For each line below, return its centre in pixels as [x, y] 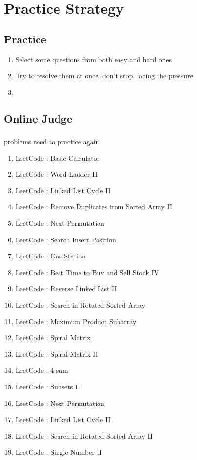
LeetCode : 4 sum [42, 370]
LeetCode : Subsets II [48, 386]
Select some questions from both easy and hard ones [93, 59]
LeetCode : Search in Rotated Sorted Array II [84, 435]
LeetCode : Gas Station [50, 256]
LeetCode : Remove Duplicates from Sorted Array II [94, 207]
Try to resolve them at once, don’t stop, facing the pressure [104, 76]
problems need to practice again [52, 141]
